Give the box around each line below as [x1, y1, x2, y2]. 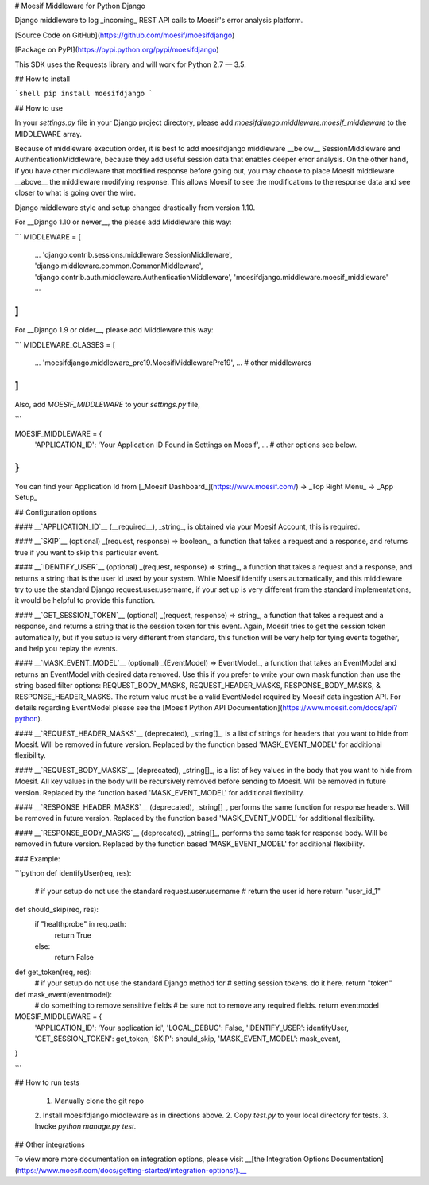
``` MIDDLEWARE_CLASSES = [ [14, 340, 115, 349]
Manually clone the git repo [54, 1096, 145, 1105]
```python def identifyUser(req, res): [14, 868, 132, 878]
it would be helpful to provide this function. [14, 596, 155, 605]
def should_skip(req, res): [14, 904, 99, 914]
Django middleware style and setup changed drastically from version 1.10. [14, 203, 256, 212]
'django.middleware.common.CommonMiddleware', [34, 261, 203, 270]
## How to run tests [14, 1078, 79, 1087]
